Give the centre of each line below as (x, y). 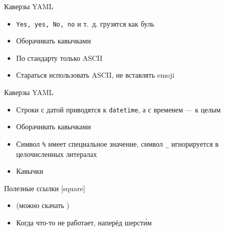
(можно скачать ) (43, 205)
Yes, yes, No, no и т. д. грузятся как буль (85, 23)
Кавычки (30, 171)
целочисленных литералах (57, 154)
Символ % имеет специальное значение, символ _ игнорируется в (117, 143)
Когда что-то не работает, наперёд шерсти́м (84, 222)
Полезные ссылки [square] (45, 188)
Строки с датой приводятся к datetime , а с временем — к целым (118, 109)
